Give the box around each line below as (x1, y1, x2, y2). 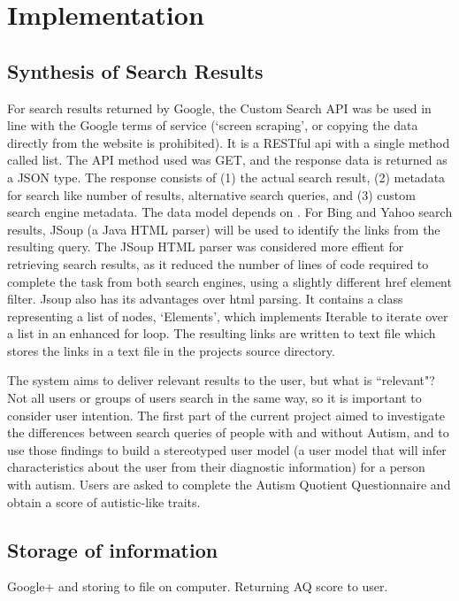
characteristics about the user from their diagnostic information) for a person (7, 458, 425, 476)
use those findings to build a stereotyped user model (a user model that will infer (7, 440, 447, 458)
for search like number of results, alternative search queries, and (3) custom (7, 185, 416, 204)
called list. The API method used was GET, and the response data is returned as (7, 150, 448, 169)
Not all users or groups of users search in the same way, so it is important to (7, 389, 422, 407)
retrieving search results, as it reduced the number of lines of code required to (7, 254, 429, 273)
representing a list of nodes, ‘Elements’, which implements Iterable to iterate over (7, 306, 448, 325)
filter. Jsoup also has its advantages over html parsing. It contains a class (7, 289, 403, 308)
